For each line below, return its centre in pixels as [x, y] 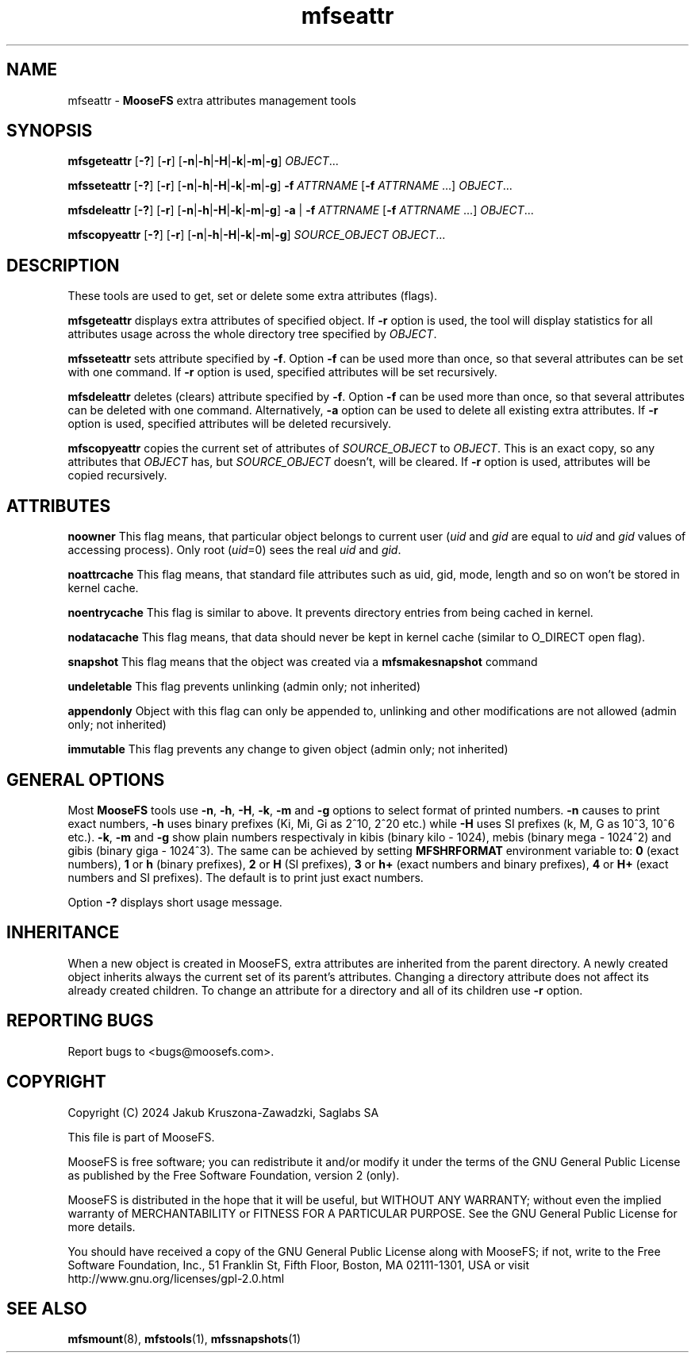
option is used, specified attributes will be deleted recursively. [230, 424]
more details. [102, 1226]
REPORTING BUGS [80, 1021]
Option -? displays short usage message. [175, 902]
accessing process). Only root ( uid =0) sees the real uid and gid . [234, 550]
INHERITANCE [63, 933]
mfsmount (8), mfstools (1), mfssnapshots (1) [184, 1339]
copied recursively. [117, 475]
